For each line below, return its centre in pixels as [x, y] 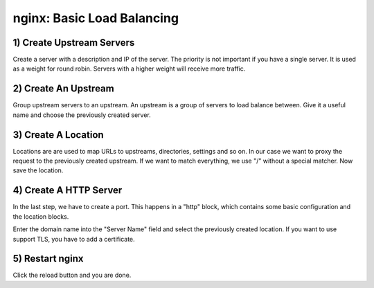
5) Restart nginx [48, 259]
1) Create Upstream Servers [74, 43]
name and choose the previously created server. [82, 115]
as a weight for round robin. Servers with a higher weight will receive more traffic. [129, 69]
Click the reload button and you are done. [72, 275]
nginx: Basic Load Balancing [96, 18]
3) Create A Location [58, 135]
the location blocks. [41, 216]
